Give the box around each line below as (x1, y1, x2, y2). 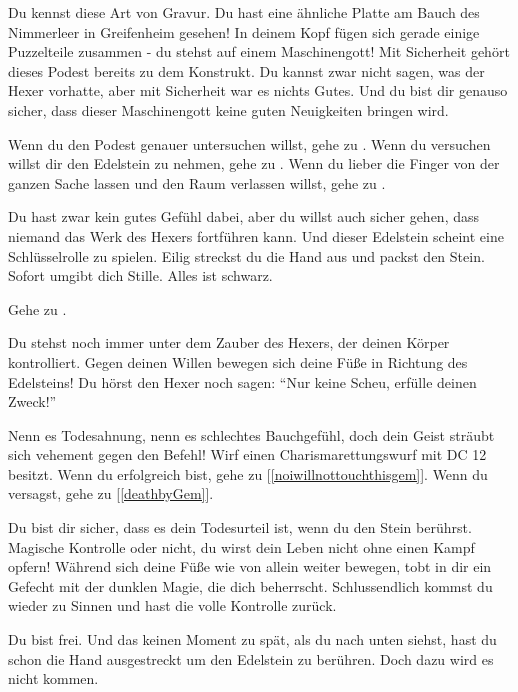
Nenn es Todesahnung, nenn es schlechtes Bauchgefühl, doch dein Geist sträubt (8, 424, 495, 445)
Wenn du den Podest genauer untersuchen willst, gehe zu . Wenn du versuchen (8, 133, 491, 154)
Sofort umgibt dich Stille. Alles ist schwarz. (8, 265, 273, 286)
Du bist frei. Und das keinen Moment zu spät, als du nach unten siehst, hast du (8, 629, 497, 650)
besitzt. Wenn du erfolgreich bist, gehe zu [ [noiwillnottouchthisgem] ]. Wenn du (8, 463, 488, 484)
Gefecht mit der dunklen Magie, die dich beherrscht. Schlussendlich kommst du (8, 575, 493, 596)
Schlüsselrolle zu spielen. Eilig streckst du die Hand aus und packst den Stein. (8, 245, 485, 266)
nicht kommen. (8, 668, 99, 689)
